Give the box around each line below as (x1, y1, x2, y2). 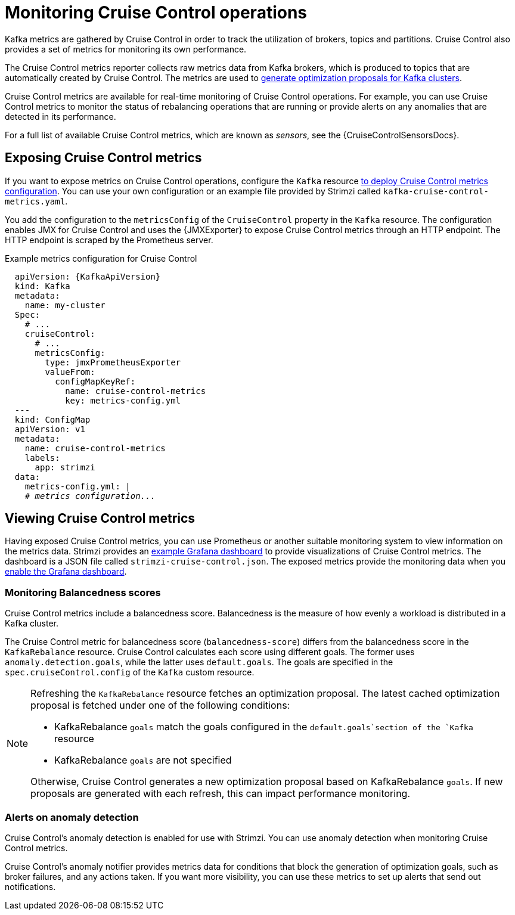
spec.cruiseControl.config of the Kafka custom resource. (5, 667, 255, 678)
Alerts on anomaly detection (5, 811, 139, 823)
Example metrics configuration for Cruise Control (5, 253, 197, 263)
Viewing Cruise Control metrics (5, 511, 196, 526)
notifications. (5, 881, 56, 892)
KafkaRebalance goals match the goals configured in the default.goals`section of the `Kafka (54, 721, 473, 733)
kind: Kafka (14, 281, 70, 291)
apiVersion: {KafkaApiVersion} (14, 271, 161, 281)
